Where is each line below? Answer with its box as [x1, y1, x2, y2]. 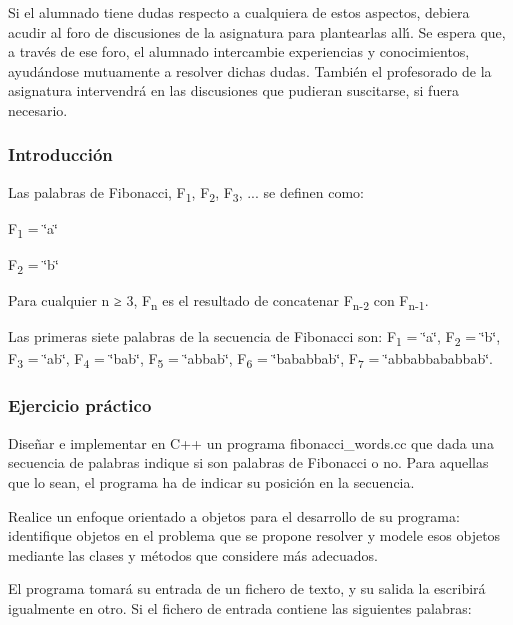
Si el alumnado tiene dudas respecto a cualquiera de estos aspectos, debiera [8, 2, 470, 22]
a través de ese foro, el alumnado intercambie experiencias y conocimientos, [8, 41, 470, 62]
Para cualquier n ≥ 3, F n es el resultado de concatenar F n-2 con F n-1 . [8, 290, 429, 313]
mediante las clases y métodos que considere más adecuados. [8, 544, 378, 565]
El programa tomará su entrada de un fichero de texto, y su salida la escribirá [8, 578, 486, 599]
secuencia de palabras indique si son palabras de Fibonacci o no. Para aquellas [8, 452, 489, 473]
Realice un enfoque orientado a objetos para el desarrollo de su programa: [8, 505, 460, 526]
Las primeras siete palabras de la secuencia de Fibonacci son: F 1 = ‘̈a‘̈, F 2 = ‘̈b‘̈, [8, 326, 501, 350]
